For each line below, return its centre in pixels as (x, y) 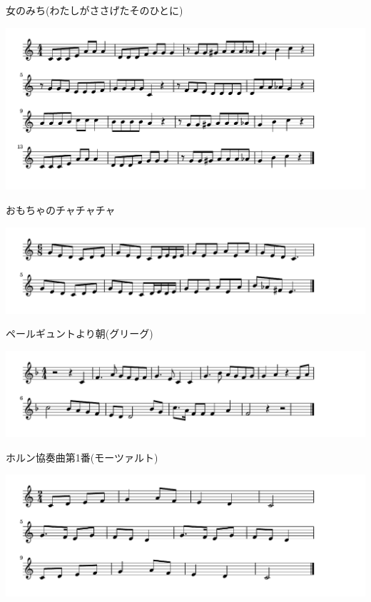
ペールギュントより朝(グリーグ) (80, 333)
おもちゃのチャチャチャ (61, 210)
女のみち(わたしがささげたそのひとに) (95, 10)
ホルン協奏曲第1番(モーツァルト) (82, 457)
